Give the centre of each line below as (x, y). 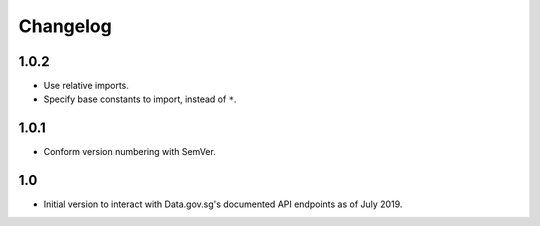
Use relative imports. (86, 86)
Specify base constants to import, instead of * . (140, 99)
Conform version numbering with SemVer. (130, 152)
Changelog (65, 26)
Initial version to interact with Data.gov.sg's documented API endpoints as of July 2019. (223, 204)
